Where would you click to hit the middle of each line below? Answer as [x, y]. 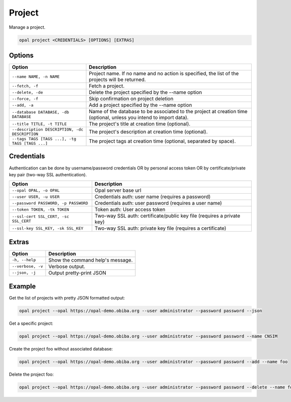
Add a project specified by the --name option [141, 105]
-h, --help [24, 260]
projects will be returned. [117, 80]
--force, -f [25, 99]
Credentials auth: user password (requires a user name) [158, 203]
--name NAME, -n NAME [36, 76]
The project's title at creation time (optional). [140, 124]
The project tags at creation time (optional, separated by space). [162, 141]
